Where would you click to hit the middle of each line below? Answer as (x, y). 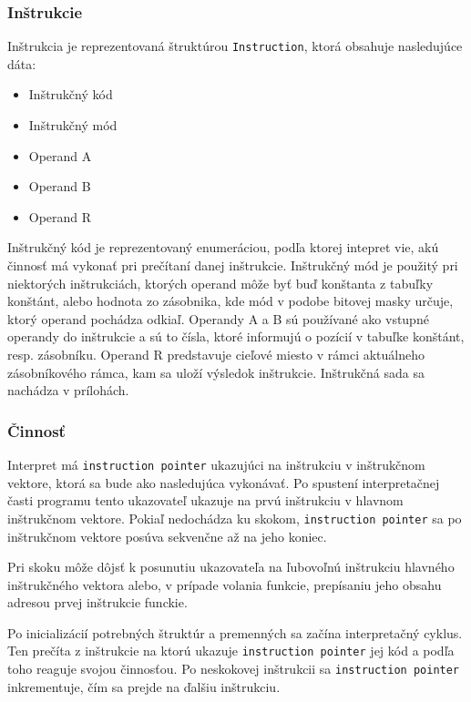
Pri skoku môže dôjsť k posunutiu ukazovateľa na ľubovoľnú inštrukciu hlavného (231, 567)
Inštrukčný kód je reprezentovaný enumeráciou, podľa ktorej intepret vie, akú (223, 247)
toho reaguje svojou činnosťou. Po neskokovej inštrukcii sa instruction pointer (234, 669)
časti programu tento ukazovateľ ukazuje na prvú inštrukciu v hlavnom (205, 500)
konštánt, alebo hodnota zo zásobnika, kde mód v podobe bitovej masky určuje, (230, 301)
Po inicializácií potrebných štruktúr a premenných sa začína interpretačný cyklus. (235, 632)
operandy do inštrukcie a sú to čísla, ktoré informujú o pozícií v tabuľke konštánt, (236, 336)
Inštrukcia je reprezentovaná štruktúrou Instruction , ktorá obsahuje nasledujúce (235, 46)
